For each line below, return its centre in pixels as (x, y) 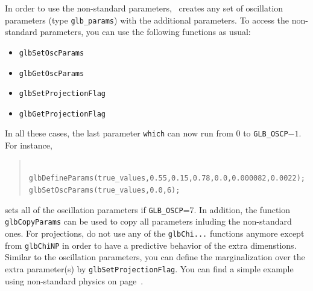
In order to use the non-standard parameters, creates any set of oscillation (144, 8)
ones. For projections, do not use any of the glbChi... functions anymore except (155, 233)
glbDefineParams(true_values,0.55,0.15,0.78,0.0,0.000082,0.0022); (167, 178)
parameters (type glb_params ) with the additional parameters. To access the (147, 20)
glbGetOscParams (52, 73)
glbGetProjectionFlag (62, 114)
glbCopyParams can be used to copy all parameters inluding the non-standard (148, 221)
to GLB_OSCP (266, 133)
